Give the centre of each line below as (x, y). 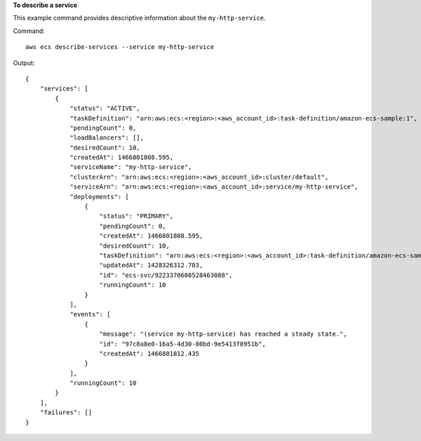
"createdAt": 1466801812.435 (149, 353)
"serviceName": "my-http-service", (131, 167)
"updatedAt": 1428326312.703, (151, 265)
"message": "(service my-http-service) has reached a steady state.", (223, 334)
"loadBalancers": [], (107, 138)
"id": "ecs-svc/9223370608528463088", (166, 275)
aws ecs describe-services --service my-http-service (120, 47)
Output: (24, 62)
